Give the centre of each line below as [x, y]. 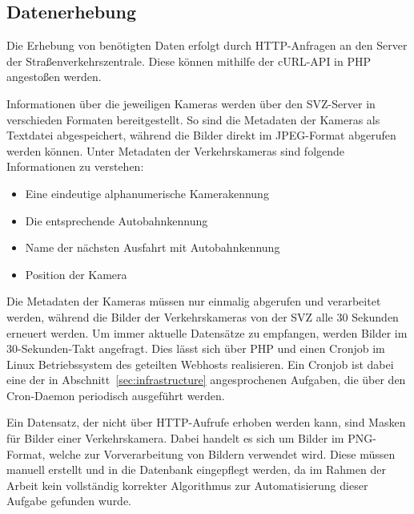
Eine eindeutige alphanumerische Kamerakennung [147, 193]
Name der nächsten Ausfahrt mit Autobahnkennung [153, 247]
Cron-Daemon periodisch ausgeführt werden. [116, 395]
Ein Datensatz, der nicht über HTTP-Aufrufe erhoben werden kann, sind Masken [206, 422]
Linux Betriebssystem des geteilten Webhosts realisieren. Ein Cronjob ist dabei [200, 364]
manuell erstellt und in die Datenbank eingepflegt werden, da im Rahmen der [196, 469]
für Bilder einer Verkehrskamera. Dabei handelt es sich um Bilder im [175, 438]
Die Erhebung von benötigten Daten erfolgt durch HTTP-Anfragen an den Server [207, 45]
